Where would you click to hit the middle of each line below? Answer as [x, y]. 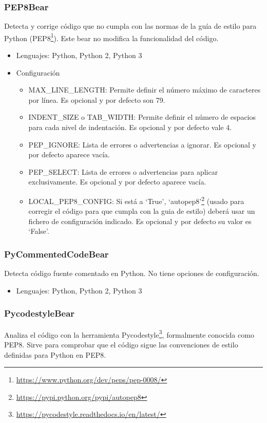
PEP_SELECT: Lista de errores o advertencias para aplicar [123, 171]
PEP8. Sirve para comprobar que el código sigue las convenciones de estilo [121, 344]
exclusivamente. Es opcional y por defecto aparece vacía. [117, 182]
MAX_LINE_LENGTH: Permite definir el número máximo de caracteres [145, 90]
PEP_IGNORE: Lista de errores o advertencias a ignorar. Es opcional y [142, 144]
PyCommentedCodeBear [56, 254]
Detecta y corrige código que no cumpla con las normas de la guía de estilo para [130, 26]
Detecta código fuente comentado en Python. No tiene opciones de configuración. [132, 273]
